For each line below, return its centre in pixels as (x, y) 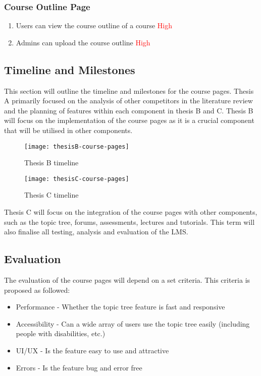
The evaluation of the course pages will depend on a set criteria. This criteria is (127, 280)
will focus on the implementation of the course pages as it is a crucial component (129, 120)
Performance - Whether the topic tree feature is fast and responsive (120, 307)
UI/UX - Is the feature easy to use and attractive (92, 351)
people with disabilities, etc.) (61, 333)
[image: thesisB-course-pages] (77, 146)
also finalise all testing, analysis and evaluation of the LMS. (96, 232)
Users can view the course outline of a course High (94, 25)
